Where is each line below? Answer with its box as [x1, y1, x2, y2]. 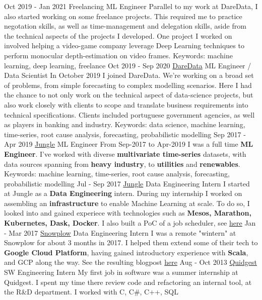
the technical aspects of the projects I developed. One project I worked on [4, 30, 232, 41]
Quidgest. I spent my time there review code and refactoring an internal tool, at [4, 276, 252, 287]
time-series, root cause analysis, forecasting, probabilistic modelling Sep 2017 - [4, 129, 246, 139]
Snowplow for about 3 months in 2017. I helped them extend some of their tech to [4, 237, 258, 248]
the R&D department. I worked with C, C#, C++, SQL [4, 286, 178, 297]
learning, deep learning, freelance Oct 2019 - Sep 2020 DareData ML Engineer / [4, 60, 251, 70]
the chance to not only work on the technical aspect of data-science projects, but [4, 89, 253, 100]
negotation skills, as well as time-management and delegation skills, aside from [4, 21, 246, 31]
